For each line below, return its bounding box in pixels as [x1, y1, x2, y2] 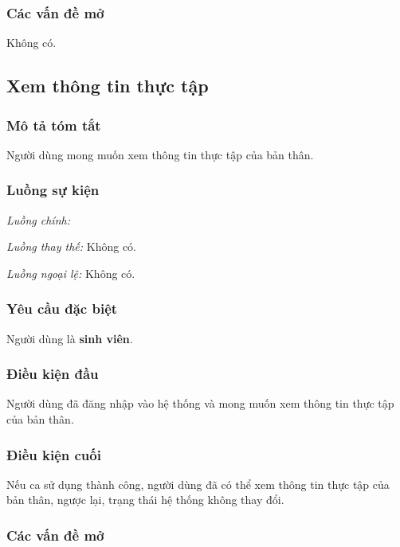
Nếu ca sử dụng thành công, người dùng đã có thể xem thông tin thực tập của [6, 475, 390, 492]
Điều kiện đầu [6, 364, 99, 384]
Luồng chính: [6, 211, 70, 228]
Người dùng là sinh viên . [6, 330, 133, 346]
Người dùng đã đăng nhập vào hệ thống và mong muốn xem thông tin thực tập [6, 395, 394, 412]
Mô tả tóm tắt [6, 115, 101, 135]
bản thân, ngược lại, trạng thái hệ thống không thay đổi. [6, 491, 284, 508]
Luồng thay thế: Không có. [6, 238, 136, 255]
